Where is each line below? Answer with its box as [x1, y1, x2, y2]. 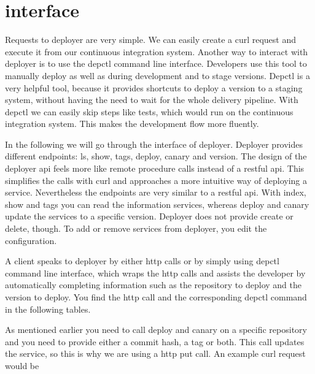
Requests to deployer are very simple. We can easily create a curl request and [5, 33, 297, 46]
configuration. [5, 234, 57, 246]
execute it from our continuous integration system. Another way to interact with [5, 45, 308, 58]
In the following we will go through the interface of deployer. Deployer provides [5, 137, 303, 150]
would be [5, 359, 39, 372]
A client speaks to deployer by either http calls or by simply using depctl [5, 254, 279, 267]
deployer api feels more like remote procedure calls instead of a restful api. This [5, 162, 305, 175]
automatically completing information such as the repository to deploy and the [5, 278, 301, 291]
